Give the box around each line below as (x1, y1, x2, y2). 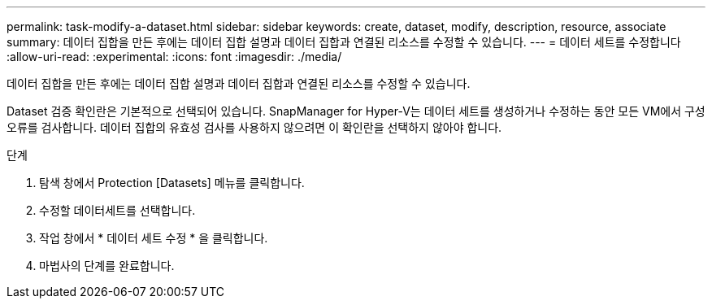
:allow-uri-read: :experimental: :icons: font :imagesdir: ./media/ (7, 50, 342, 63)
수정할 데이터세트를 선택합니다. (39, 203, 196, 217)
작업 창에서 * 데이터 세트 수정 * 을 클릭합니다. (39, 231, 268, 245)
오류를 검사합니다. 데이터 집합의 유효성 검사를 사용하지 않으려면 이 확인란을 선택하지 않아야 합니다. (7, 120, 502, 134)
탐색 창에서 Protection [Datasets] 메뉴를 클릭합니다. (39, 176, 305, 190)
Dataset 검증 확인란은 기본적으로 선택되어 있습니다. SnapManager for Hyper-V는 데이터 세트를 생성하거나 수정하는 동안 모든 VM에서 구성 (7, 104, 705, 118)
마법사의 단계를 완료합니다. (39, 259, 175, 272)
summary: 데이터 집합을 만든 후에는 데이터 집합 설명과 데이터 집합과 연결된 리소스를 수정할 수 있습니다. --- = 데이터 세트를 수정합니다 (7, 35, 681, 49)
